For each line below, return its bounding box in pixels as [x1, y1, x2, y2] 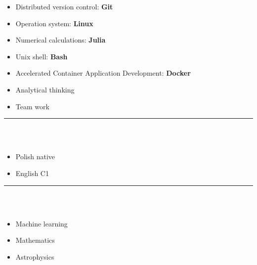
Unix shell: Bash [15, 51, 68, 61]
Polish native [15, 151, 55, 162]
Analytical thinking [15, 84, 75, 94]
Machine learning [15, 218, 68, 228]
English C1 [15, 168, 49, 178]
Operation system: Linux [15, 18, 93, 28]
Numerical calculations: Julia [15, 35, 106, 45]
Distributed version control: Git [15, 1, 113, 11]
